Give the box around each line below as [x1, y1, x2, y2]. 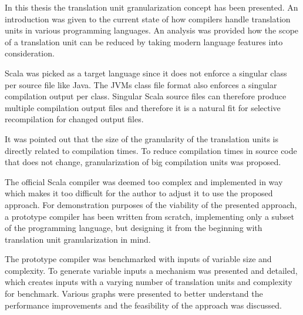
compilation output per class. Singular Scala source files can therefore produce [5, 90, 287, 102]
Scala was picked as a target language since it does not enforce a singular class [5, 66, 287, 79]
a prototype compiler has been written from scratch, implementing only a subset [5, 210, 294, 222]
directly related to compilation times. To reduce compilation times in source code [5, 144, 297, 156]
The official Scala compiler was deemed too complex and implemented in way [5, 175, 283, 187]
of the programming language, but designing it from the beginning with [5, 222, 262, 234]
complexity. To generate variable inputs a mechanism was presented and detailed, [5, 264, 298, 276]
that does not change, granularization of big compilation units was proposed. [5, 156, 281, 168]
